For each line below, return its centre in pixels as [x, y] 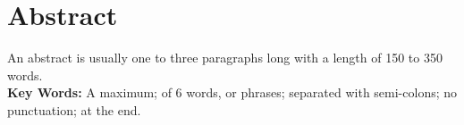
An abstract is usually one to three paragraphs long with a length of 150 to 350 [225, 58]
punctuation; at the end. [74, 109]
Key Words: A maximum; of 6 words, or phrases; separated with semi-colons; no [232, 92]
